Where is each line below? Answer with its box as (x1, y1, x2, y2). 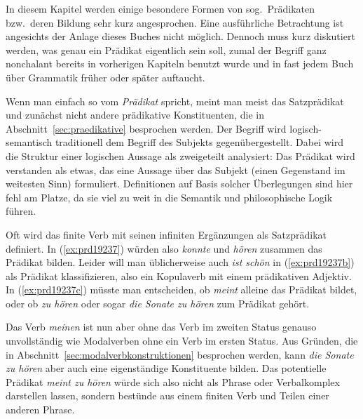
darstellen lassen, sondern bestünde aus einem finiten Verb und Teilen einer (6, 388, 329, 403)
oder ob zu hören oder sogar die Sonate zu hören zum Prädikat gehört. (6, 295, 310, 310)
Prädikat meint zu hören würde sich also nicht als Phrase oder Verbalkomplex (6, 374, 340, 389)
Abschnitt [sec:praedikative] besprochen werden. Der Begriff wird (6, 121, 287, 135)
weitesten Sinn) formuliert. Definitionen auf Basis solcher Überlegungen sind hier (6, 176, 353, 191)
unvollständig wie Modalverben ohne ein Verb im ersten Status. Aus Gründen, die (6, 333, 358, 348)
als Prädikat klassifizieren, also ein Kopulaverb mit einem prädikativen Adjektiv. (6, 268, 352, 283)
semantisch (6, 135, 53, 149)
